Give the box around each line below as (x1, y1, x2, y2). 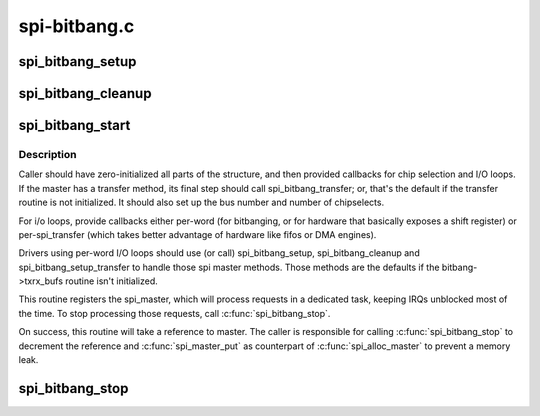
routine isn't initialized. (65, 275, 159, 287)
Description (18, 147, 77, 161)
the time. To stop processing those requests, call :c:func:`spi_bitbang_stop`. (18, 307, 331, 319)
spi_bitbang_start (18, 117, 131, 134)
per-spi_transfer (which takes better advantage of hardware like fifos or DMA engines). (18, 228, 377, 240)
